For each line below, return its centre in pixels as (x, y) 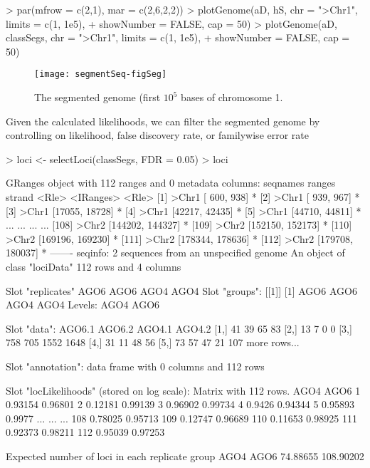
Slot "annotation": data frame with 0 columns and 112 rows (135, 366)
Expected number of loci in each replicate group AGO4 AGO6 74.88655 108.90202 (185, 456)
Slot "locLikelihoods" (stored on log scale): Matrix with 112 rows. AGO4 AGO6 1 (183, 390)
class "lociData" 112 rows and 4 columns (94, 266)
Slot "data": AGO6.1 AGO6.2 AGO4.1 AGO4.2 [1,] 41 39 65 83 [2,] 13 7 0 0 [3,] (179, 328)
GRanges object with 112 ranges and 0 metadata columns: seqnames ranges (171, 183)
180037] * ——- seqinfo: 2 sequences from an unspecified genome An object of (175, 253)
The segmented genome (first (97, 97)
